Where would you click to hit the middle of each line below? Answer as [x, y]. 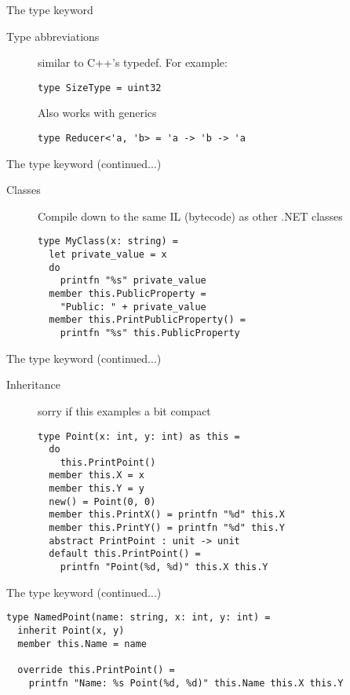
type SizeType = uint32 [100, 88]
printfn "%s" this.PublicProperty [150, 333]
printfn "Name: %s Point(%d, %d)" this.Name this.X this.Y [186, 683]
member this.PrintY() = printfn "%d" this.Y [167, 528]
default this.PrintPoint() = [125, 554]
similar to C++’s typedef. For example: [133, 62]
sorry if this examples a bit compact [124, 410]
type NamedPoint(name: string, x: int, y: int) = [139, 618]
